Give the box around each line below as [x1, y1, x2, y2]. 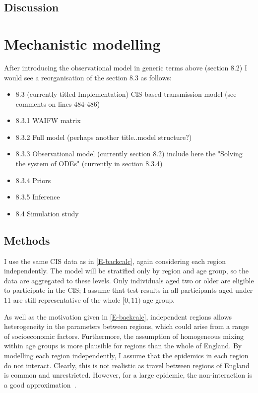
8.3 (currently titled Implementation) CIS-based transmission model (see [15, 89, 237, 99]
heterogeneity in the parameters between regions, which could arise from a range [4, 321, 249, 331]
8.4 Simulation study [15, 208, 79, 218]
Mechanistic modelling [4, 33, 161, 54]
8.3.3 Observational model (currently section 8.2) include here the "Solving [15, 148, 243, 159]
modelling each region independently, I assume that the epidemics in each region [4, 350, 249, 360]
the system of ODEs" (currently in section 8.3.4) [15, 158, 163, 169]
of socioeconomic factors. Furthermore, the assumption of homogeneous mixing [4, 330, 244, 341]
